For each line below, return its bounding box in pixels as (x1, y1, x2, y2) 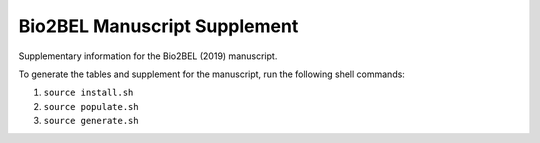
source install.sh (43, 87, 134, 99)
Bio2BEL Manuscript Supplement (18, 15, 299, 37)
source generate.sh (43, 115, 139, 127)
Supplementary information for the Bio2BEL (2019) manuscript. (18, 50, 278, 62)
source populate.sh (43, 101, 139, 112)
